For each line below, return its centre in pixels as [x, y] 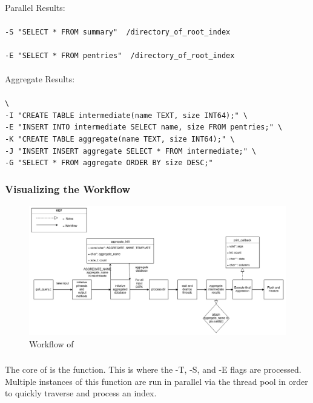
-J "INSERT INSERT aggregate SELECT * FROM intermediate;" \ [131, 151]
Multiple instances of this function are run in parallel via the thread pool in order [156, 381]
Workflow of [51, 343]
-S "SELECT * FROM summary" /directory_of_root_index [118, 32]
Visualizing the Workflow [68, 188]
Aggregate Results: [40, 78]
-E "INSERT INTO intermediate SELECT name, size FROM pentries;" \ [144, 127]
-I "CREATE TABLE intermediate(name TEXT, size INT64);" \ [126, 115]
